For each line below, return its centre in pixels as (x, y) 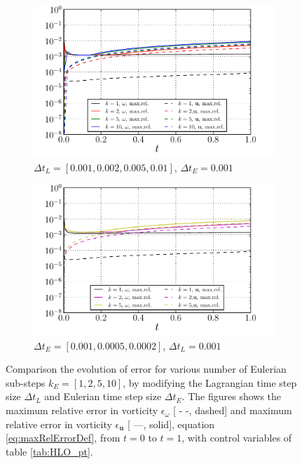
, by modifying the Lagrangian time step (210, 382)
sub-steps (26, 382)
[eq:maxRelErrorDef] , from (63, 438)
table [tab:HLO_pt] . (49, 451)
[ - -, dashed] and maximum (233, 410)
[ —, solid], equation (171, 424)
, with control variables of (237, 438)
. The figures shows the (232, 396)
